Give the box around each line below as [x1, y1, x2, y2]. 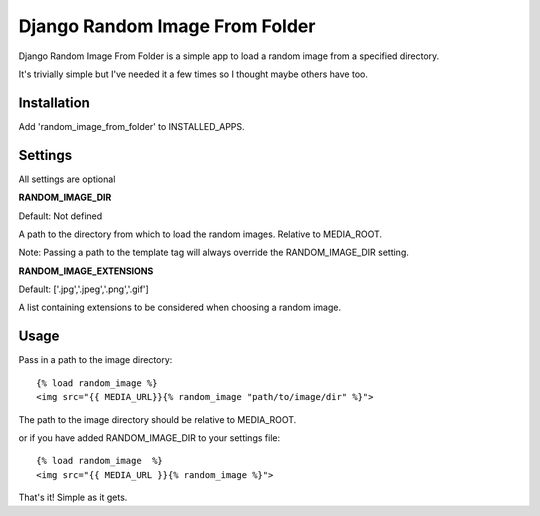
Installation [18, 94, 90, 111]
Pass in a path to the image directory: [18, 354, 173, 366]
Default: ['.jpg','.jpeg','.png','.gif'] [18, 283, 149, 295]
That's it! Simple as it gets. [18, 491, 128, 504]
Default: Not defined [18, 210, 103, 222]
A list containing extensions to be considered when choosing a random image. [18, 301, 342, 314]
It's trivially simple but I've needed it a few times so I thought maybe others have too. [18, 68, 369, 80]
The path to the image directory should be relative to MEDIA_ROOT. [18, 413, 297, 425]
